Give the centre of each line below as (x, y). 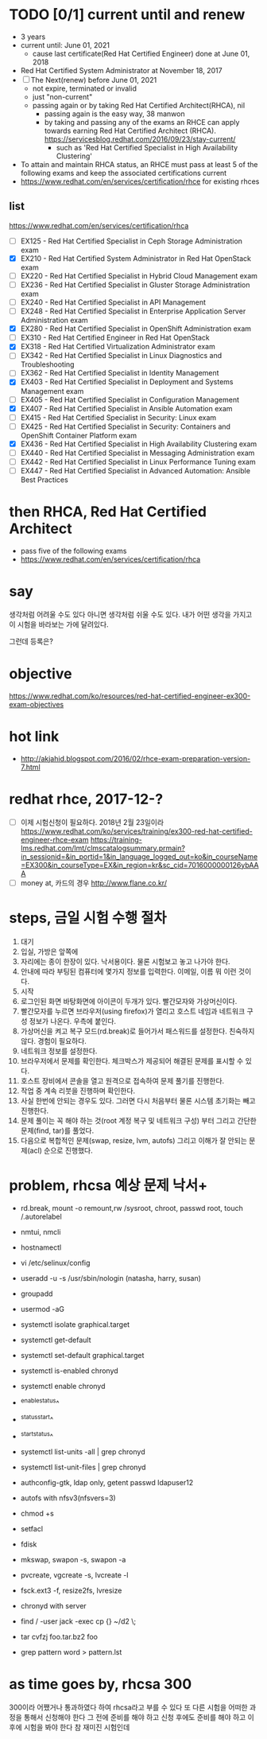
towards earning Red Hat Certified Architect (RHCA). (130, 130)
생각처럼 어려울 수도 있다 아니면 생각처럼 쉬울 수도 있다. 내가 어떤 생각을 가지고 (131, 614)
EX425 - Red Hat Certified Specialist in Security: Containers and (126, 426)
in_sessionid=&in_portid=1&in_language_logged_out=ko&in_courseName (139, 856)
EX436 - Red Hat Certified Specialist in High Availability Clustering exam (139, 444)
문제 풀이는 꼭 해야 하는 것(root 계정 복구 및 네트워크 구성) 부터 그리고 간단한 (139, 1120)
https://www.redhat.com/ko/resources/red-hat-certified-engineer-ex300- (130, 696)
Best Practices (44, 480)
